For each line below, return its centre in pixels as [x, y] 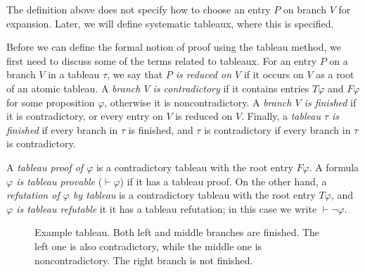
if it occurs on [274, 74]
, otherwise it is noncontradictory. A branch [198, 102]
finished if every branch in [62, 129]
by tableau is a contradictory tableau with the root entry [194, 195]
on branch [305, 9]
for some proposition [51, 102]
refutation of [33, 195]
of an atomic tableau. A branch [73, 88]
